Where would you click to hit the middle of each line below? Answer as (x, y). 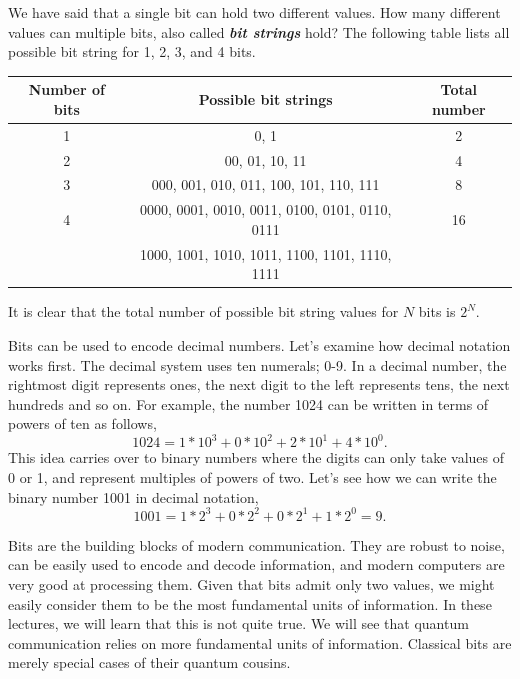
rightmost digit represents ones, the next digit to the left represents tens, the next (259, 384)
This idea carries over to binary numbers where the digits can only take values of (256, 457)
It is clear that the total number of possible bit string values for (203, 311)
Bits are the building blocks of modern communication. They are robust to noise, (256, 544)
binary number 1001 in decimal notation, (133, 496)
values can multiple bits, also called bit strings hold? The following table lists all (259, 31)
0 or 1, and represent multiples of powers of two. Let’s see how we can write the (252, 477)
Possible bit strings (265, 99)
